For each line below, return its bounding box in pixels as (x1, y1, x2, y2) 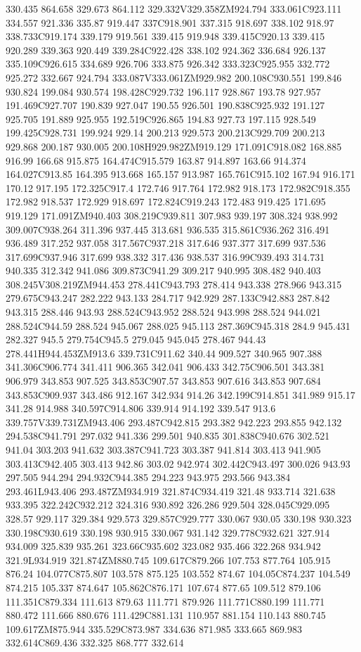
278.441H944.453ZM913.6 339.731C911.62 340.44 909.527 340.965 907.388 (6, 345, 322, 360)
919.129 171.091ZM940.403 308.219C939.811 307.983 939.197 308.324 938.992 (6, 207, 338, 222)
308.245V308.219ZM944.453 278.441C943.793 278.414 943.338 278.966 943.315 (6, 276, 342, 291)
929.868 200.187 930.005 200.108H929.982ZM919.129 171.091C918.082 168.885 (6, 139, 342, 153)
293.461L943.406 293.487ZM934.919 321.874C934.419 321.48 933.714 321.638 (6, 483, 336, 498)
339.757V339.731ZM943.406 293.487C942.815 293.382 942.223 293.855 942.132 (6, 414, 342, 429)
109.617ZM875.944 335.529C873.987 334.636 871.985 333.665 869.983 (6, 621, 302, 636)
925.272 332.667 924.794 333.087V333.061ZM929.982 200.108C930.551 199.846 (6, 70, 342, 84)
